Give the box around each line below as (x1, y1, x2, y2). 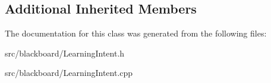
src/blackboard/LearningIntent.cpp (5, 67, 133, 79)
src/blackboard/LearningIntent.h (5, 47, 125, 59)
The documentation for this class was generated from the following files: (5, 27, 267, 39)
